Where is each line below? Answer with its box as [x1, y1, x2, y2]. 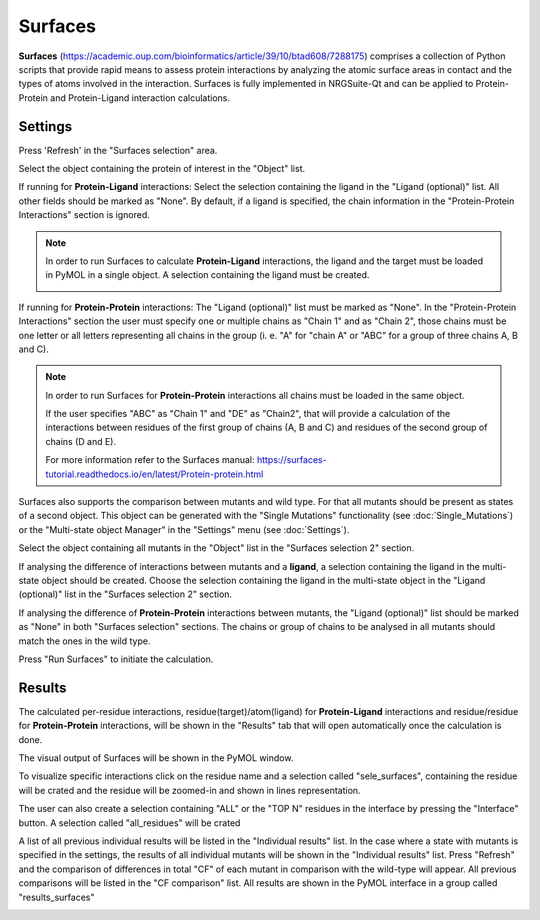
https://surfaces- [256, 454, 327, 466]
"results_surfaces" [18, 891, 95, 903]
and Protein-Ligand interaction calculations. [50, 91, 230, 104]
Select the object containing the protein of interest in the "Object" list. [18, 163, 306, 175]
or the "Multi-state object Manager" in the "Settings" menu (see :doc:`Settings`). [18, 523, 350, 535]
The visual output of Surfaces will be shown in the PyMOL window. [18, 752, 294, 764]
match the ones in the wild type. [18, 635, 151, 647]
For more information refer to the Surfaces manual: [45, 454, 255, 466]
